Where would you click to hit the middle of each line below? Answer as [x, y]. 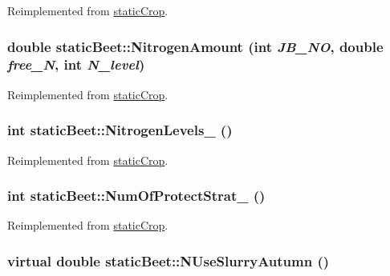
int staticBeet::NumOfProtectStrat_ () [136, 196]
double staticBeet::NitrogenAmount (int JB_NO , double [195, 46]
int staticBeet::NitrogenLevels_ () [120, 130]
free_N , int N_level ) [76, 64]
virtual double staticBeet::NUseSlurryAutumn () [169, 260]
